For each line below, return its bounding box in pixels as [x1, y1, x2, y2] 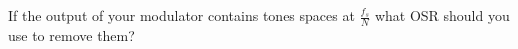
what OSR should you [374, 5, 510, 26]
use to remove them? [8, 25, 135, 46]
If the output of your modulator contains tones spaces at [8, 5, 355, 26]
